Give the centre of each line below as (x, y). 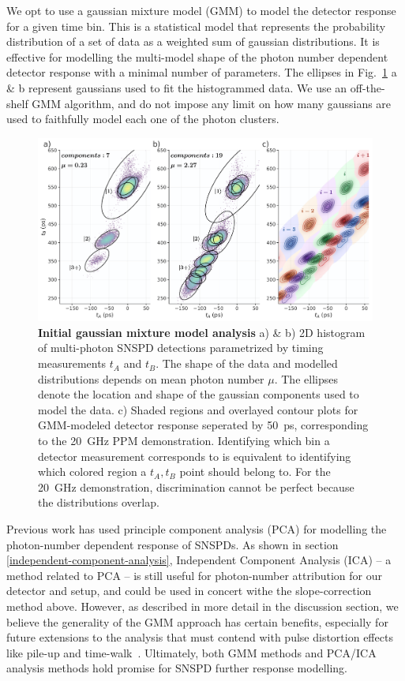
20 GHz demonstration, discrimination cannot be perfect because (196, 486)
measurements (72, 363)
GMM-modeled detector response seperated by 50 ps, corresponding (203, 425)
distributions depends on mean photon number (151, 378)
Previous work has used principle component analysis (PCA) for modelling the (197, 528)
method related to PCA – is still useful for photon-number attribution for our (194, 575)
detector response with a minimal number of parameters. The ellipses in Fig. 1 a (202, 72)
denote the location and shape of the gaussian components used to (199, 394)
